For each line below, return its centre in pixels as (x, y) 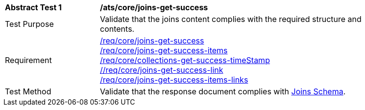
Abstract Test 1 (33, 7)
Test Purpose (29, 24)
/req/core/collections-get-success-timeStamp (185, 60)
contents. (117, 29)
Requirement (28, 60)
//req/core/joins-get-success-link (162, 70)
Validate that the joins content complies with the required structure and (231, 19)
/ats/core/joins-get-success (154, 7)
